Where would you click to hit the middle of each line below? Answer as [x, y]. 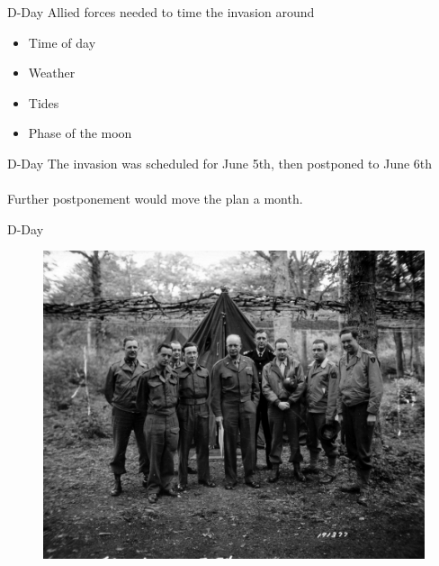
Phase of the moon [80, 133]
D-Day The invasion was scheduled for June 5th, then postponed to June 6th [220, 163]
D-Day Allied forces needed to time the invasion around [161, 12]
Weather [52, 73]
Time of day [62, 42]
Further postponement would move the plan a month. [155, 199]
